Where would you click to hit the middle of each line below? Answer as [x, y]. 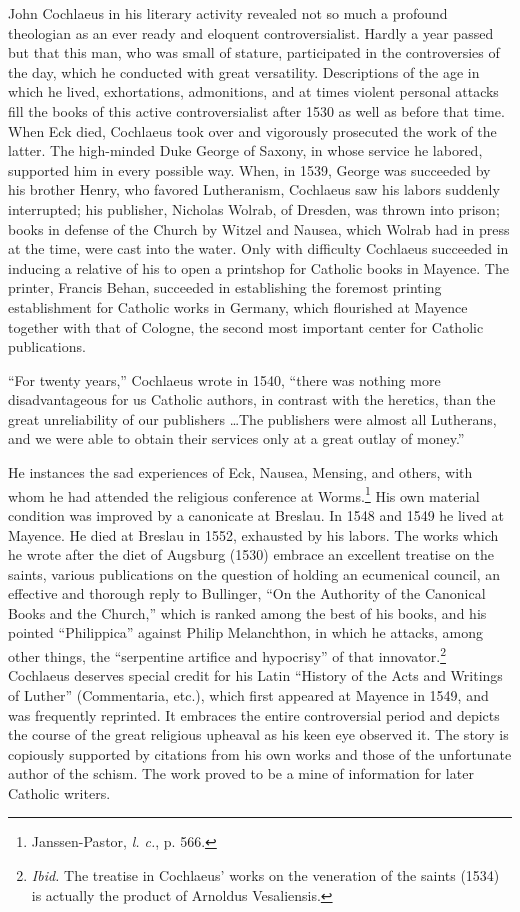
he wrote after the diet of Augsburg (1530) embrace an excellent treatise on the [251, 554]
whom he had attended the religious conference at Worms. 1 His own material [244, 494]
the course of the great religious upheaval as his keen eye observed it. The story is [258, 734]
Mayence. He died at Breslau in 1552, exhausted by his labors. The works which [253, 534]
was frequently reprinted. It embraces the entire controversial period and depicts [254, 714]
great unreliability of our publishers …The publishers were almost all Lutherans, [252, 418]
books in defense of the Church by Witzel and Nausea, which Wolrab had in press [259, 228]
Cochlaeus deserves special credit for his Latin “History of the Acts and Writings [255, 675]
